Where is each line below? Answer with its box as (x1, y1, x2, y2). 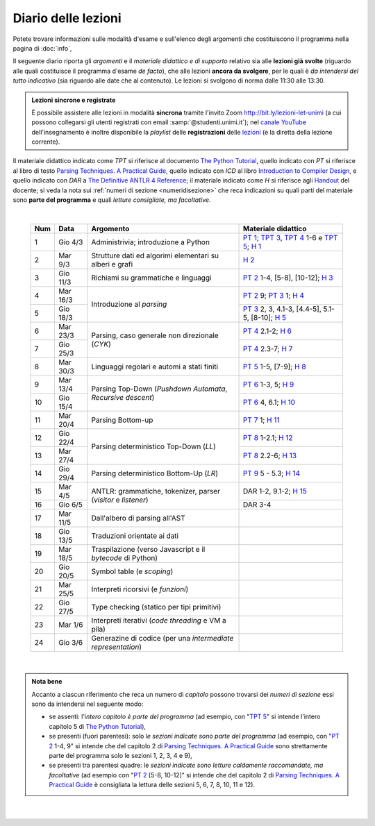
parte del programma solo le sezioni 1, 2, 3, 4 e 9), (49, 751, 192, 759)
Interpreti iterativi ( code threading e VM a (91, 615, 227, 625)
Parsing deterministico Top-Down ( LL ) (91, 441, 217, 451)
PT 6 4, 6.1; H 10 (243, 397, 295, 407)
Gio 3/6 (58, 637, 83, 647)
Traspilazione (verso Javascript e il (91, 544, 206, 554)
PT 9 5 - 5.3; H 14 (243, 469, 301, 478)
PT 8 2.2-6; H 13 (243, 450, 297, 460)
